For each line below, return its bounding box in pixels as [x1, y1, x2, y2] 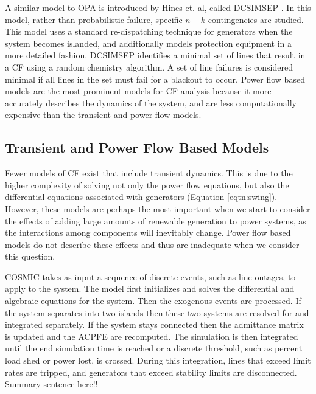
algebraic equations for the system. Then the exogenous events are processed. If [5, 294, 301, 307]
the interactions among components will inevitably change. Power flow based [5, 226, 291, 239]
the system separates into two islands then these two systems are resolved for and [5, 306, 309, 319]
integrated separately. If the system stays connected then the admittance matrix [5, 318, 304, 331]
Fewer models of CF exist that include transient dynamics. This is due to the [5, 167, 293, 179]
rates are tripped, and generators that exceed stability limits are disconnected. [5, 365, 297, 378]
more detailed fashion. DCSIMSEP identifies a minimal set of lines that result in [5, 49, 306, 61]
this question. [5, 250, 55, 263]
